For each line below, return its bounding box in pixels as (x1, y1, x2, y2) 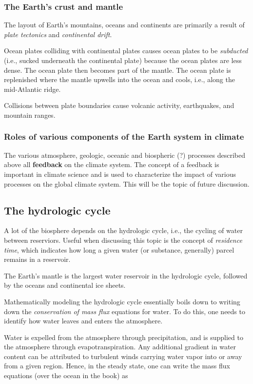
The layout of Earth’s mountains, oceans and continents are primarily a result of (4, 20, 245, 30)
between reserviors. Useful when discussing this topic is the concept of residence (4, 235, 242, 245)
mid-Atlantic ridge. (4, 84, 61, 94)
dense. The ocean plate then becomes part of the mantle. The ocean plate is (4, 64, 231, 75)
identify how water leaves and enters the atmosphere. (4, 316, 163, 326)
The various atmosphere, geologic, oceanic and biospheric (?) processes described (4, 149, 245, 160)
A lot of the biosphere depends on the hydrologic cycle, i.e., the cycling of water (4, 225, 243, 235)
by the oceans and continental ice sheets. (4, 280, 126, 290)
